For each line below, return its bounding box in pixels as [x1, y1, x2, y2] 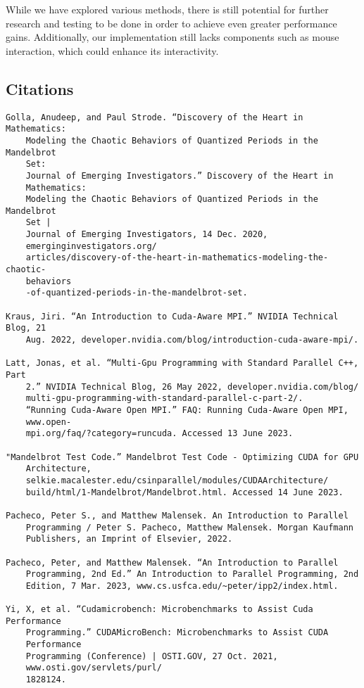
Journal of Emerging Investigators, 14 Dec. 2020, [25, 229, 268, 240]
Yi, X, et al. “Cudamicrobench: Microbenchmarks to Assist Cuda [6, 604, 313, 615]
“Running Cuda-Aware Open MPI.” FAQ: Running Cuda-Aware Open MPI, [25, 404, 349, 415]
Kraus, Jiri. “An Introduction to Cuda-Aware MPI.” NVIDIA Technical [6, 311, 339, 321]
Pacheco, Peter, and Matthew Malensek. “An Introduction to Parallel [6, 557, 339, 568]
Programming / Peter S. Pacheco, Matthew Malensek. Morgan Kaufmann [25, 522, 353, 533]
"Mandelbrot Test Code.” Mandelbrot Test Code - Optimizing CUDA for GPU [6, 452, 359, 462]
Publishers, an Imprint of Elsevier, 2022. [25, 534, 233, 544]
